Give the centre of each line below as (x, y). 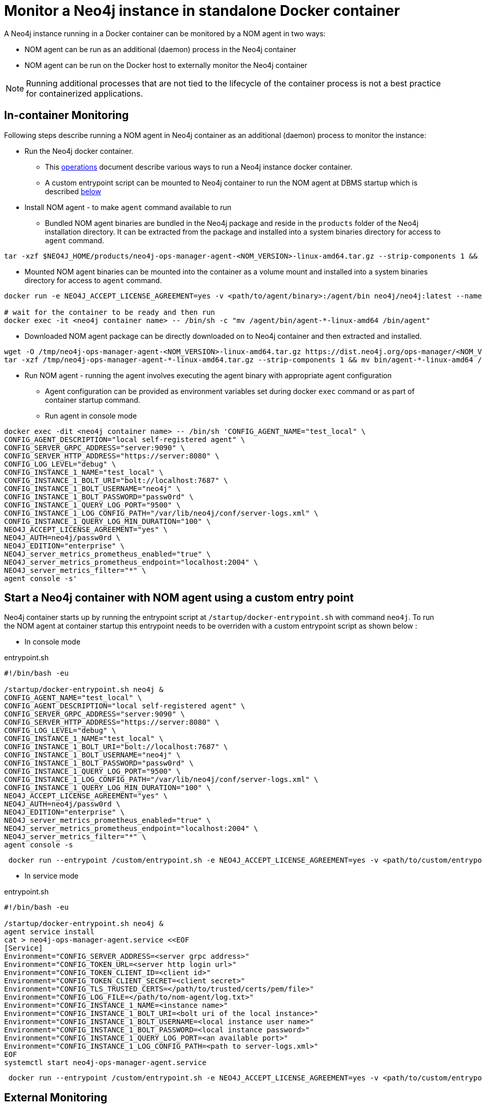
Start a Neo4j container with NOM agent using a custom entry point (179, 598)
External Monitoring (56, 1097)
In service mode (52, 876)
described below (73, 191)
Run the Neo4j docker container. (79, 151)
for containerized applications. (85, 93)
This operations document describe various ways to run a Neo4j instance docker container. (199, 167)
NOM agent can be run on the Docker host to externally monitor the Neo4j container (166, 65)
